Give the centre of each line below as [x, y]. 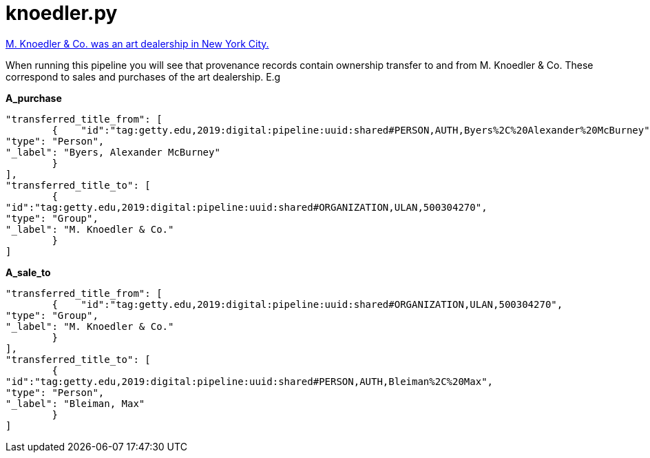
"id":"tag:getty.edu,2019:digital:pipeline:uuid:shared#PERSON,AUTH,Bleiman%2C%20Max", [250, 381]
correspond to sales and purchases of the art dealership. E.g [143, 76]
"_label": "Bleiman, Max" [75, 403]
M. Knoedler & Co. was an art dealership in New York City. [137, 43]
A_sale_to [28, 272]
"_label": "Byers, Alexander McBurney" [113, 152]
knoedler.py [62, 13]
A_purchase [34, 98]
